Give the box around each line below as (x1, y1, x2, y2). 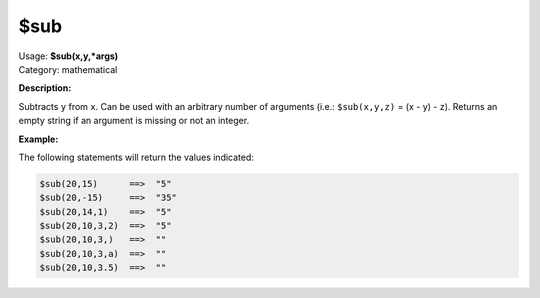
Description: (18, 82, 72, 94)
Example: (18, 133, 59, 145)
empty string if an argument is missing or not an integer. (18, 115, 250, 127)
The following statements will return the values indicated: (18, 151, 255, 163)
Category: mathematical (18, 63, 118, 75)
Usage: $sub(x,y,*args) (18, 50, 119, 62)
